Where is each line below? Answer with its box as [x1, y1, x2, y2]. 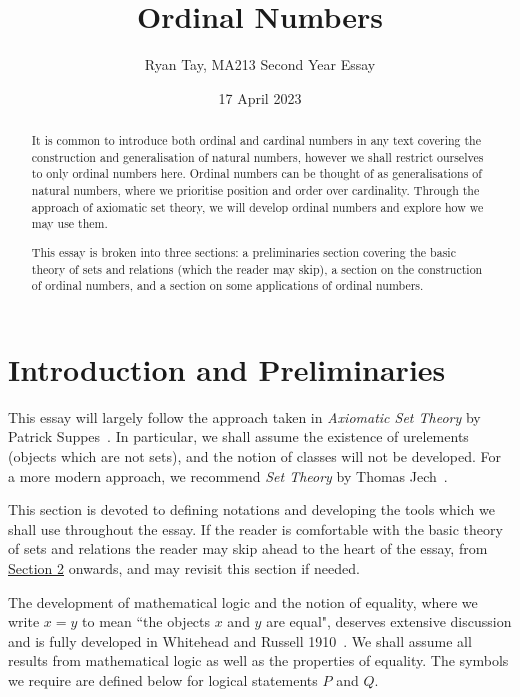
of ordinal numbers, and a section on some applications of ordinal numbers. [31, 277, 424, 294]
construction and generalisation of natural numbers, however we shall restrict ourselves [31, 148, 484, 165]
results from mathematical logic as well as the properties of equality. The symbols [8, 650, 509, 671]
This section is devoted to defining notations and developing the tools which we [8, 499, 495, 520]
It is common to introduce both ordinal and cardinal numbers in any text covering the [31, 132, 481, 149]
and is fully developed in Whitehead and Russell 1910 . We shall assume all [8, 630, 472, 651]
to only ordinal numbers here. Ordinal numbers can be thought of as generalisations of [31, 165, 482, 182]
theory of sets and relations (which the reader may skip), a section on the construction [31, 260, 483, 277]
